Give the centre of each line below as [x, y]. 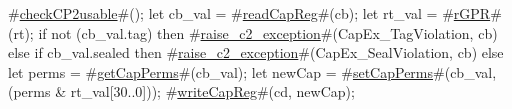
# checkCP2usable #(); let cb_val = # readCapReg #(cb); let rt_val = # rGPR [249, 13]
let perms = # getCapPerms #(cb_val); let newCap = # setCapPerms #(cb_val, [252, 71]
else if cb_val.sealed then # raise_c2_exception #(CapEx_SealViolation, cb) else [256, 52]
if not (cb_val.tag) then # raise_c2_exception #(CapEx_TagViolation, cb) [268, 32]
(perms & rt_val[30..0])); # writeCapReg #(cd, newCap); [181, 91]
